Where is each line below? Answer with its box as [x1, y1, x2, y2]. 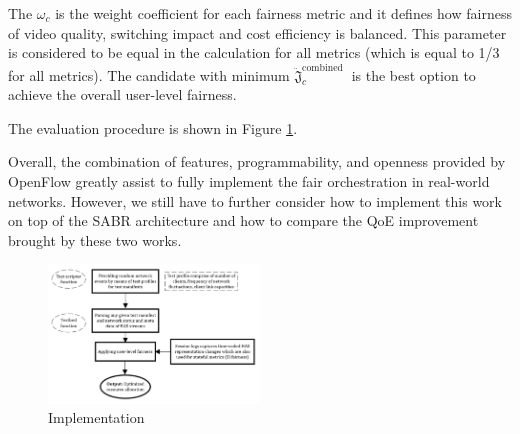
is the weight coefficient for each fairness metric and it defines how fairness [55, 3, 512, 23]
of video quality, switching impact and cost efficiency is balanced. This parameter [8, 22, 507, 43]
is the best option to [351, 64, 476, 85]
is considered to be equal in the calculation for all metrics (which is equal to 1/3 [8, 42, 500, 63]
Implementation [48, 407, 145, 428]
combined [302, 62, 343, 73]
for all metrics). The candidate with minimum [8, 64, 290, 85]
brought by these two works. [8, 229, 182, 250]
